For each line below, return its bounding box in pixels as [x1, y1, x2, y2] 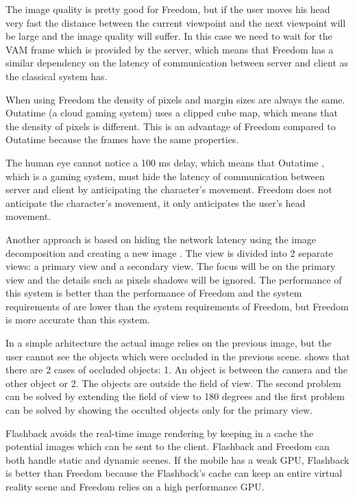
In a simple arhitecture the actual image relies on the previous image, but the [5, 336, 332, 350]
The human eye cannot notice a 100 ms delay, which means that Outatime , [5, 155, 324, 169]
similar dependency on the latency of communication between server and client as [5, 55, 349, 70]
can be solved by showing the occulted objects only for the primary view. [5, 403, 313, 417]
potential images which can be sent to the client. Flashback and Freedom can [5, 439, 330, 453]
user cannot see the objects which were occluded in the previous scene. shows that [5, 349, 350, 363]
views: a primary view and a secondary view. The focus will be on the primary [5, 259, 336, 273]
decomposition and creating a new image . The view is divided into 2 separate [5, 245, 333, 260]
